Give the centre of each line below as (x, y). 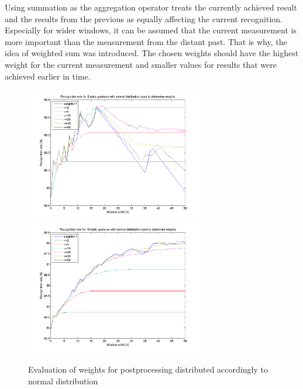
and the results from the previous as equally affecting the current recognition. (144, 18)
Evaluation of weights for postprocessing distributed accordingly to (148, 369)
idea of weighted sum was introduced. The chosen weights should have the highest (152, 53)
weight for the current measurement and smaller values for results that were (141, 64)
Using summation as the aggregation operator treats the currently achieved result (151, 7)
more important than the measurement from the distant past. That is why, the (146, 41)
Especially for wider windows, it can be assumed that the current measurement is (151, 30)
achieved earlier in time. (48, 76)
